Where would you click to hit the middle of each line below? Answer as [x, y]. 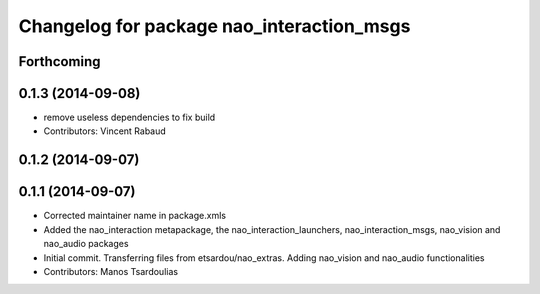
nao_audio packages [86, 244]
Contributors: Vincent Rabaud [105, 131]
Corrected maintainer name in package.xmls [135, 216]
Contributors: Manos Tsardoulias [111, 271]
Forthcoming [59, 61]
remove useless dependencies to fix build [129, 117]
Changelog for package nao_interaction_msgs [214, 26]
